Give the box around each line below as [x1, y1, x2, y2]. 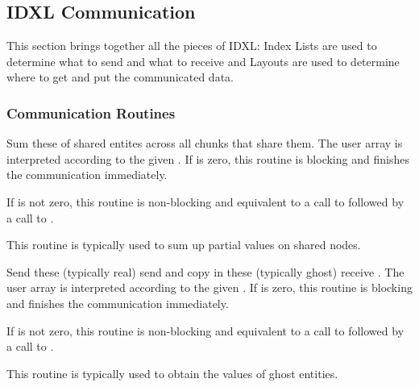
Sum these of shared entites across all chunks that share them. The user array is [6, 135, 403, 152]
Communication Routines [6, 102, 176, 123]
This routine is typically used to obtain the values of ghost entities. [6, 364, 338, 381]
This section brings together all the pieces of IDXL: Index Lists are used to [6, 37, 377, 54]
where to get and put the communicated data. [6, 69, 234, 85]
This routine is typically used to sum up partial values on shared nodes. [6, 236, 361, 253]
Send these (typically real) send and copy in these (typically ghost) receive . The [6, 263, 404, 280]
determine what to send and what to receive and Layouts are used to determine [6, 52, 400, 69]
